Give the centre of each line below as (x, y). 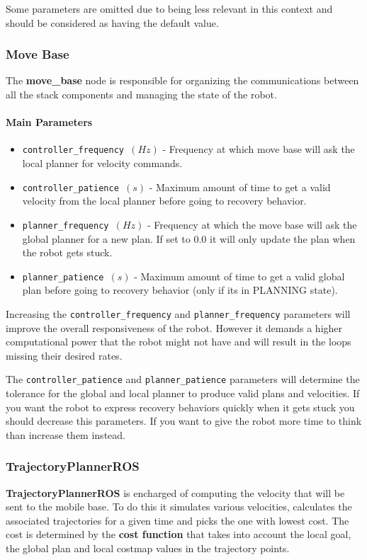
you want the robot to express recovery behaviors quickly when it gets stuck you (180, 407)
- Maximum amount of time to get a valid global (239, 276)
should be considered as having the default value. (112, 22)
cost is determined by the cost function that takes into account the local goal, (179, 534)
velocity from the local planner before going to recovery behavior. (164, 201)
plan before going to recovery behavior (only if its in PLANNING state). (180, 290)
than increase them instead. (66, 434)
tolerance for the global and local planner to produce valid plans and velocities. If (183, 393)
